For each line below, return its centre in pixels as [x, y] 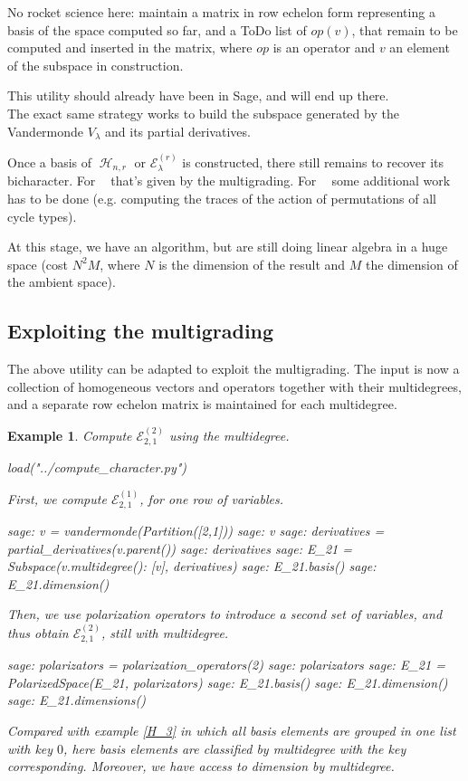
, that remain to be [405, 29]
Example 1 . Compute [70, 435]
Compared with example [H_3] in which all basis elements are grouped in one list [232, 731]
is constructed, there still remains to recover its [313, 162]
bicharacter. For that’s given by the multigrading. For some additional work [229, 181]
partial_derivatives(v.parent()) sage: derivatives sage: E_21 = [180, 548]
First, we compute [57, 498]
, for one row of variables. [212, 498]
